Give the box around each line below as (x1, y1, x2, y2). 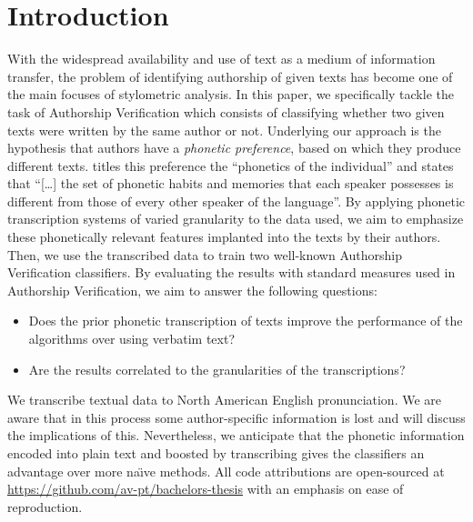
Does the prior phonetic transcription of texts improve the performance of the (28, 311, 463, 330)
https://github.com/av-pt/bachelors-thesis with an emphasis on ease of (7, 479, 404, 498)
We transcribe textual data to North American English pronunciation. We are (7, 390, 442, 409)
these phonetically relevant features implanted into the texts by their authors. (7, 227, 441, 246)
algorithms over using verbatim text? (28, 329, 236, 348)
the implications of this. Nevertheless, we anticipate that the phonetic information (7, 426, 465, 445)
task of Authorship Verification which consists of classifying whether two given (7, 102, 445, 121)
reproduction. (7, 497, 83, 516)
